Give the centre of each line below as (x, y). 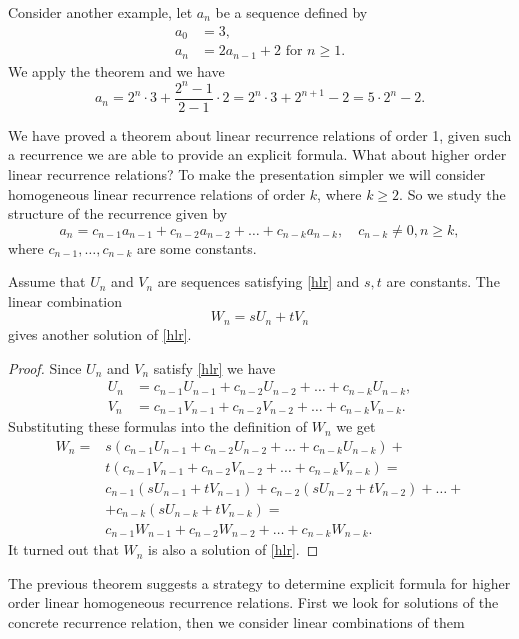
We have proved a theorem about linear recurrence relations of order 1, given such (260, 134)
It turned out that (63, 549)
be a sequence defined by (291, 12)
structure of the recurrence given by (118, 213)
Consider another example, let (100, 12)
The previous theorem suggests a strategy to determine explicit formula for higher (259, 582)
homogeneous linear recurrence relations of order (157, 193)
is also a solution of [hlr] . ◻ (233, 549)
